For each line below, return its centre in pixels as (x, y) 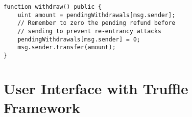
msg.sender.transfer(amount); (67, 48)
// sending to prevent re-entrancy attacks (89, 31)
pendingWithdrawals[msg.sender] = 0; (79, 39)
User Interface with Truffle (96, 88)
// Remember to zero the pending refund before (96, 23)
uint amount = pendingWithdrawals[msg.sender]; (96, 15)
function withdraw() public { (53, 7)
